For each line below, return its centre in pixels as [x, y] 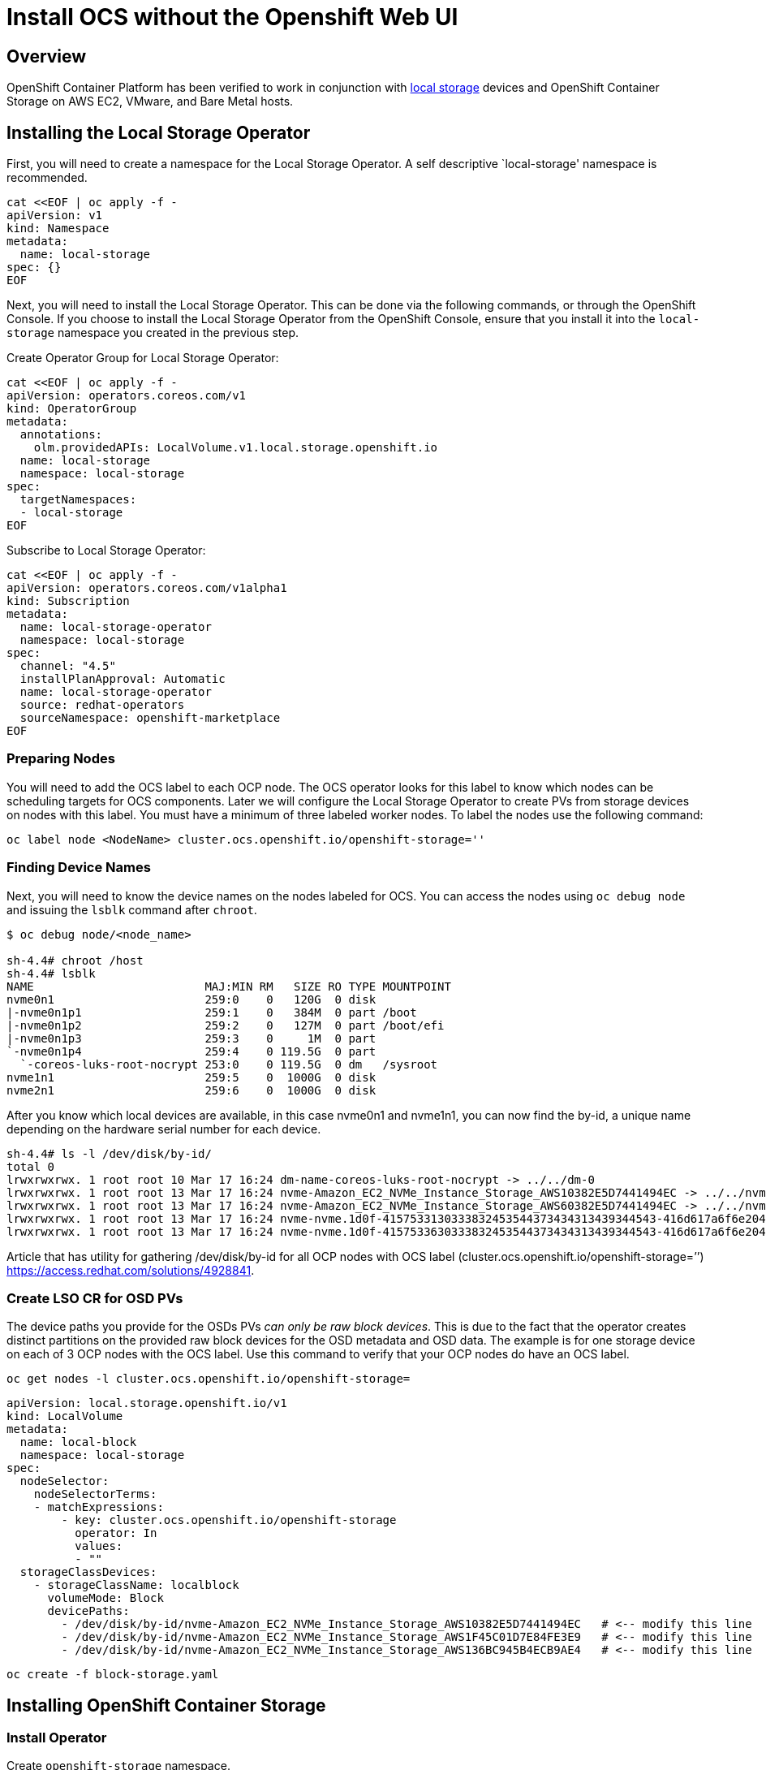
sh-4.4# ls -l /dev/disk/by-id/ [109, 1153]
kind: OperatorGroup [72, 409]
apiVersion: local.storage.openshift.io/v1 [147, 1403]
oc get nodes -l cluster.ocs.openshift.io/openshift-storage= [209, 1379]
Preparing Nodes [61, 759]
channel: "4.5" [68, 666]
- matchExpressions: [99, 1507]
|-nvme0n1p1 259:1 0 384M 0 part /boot [212, 1012]
